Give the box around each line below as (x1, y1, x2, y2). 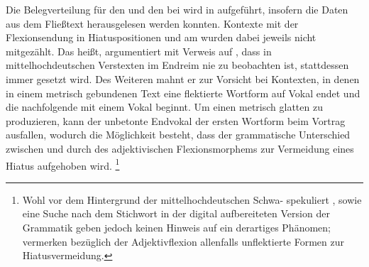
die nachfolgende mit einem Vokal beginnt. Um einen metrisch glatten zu (6, 99, 323, 114)
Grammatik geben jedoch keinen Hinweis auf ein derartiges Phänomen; (22, 219, 331, 234)
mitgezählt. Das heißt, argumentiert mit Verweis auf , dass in (6, 43, 272, 58)
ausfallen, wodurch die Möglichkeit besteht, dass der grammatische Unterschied (6, 127, 351, 142)
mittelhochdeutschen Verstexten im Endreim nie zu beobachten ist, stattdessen (6, 58, 349, 72)
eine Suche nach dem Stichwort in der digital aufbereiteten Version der (22, 206, 330, 221)
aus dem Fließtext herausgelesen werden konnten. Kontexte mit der (6, 16, 299, 31)
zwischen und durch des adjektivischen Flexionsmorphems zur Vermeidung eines (6, 141, 354, 156)
